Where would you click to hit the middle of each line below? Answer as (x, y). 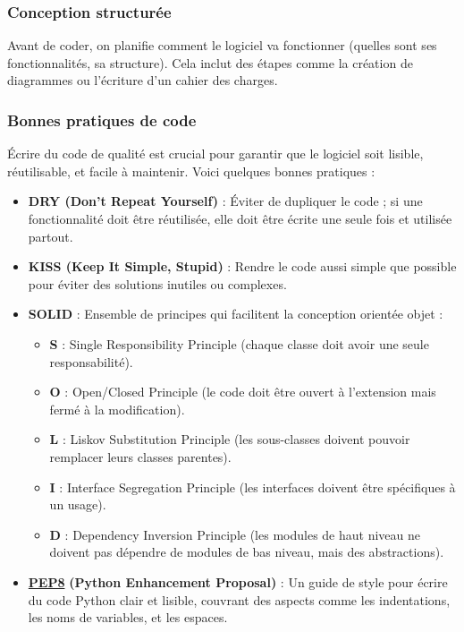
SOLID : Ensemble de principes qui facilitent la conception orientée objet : (236, 314)
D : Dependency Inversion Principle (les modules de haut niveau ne (235, 534)
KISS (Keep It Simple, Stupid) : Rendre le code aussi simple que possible (242, 266)
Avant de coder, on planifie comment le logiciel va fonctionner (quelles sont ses (222, 45)
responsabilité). (91, 361)
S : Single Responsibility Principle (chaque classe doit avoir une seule (239, 343)
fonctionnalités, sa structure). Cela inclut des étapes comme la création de (210, 62)
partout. (51, 236)
